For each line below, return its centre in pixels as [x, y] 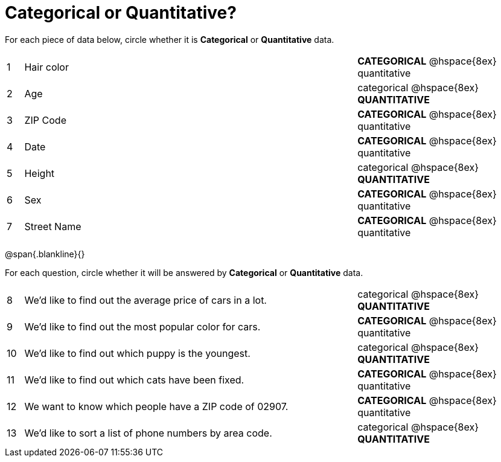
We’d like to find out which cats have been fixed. [134, 380]
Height [40, 173]
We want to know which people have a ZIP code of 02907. [156, 406]
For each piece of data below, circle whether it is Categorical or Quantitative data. [170, 39]
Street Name [53, 226]
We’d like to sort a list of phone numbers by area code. [148, 433]
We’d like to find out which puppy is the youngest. [137, 353]
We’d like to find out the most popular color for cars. [142, 326]
